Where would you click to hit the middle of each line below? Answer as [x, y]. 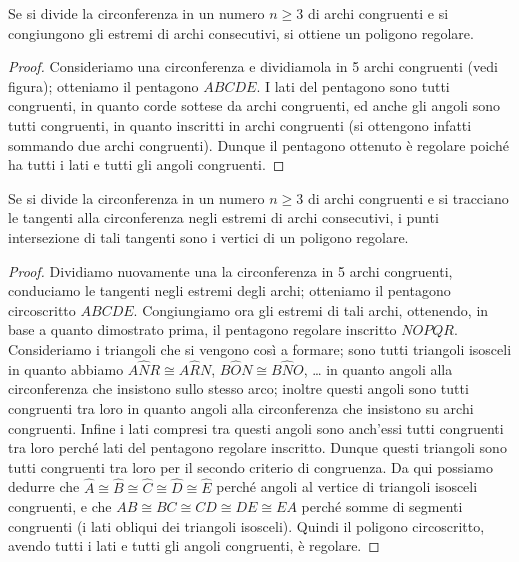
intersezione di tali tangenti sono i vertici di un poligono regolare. [208, 236]
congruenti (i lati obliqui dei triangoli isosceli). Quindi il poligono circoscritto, [246, 525]
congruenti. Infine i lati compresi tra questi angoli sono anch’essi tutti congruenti [256, 427]
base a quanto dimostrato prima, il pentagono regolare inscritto [202, 329]
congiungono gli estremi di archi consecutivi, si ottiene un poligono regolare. [241, 32]
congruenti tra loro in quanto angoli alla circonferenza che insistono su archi [241, 407]
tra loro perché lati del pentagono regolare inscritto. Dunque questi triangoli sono [257, 447]
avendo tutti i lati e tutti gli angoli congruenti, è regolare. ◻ [194, 545]
